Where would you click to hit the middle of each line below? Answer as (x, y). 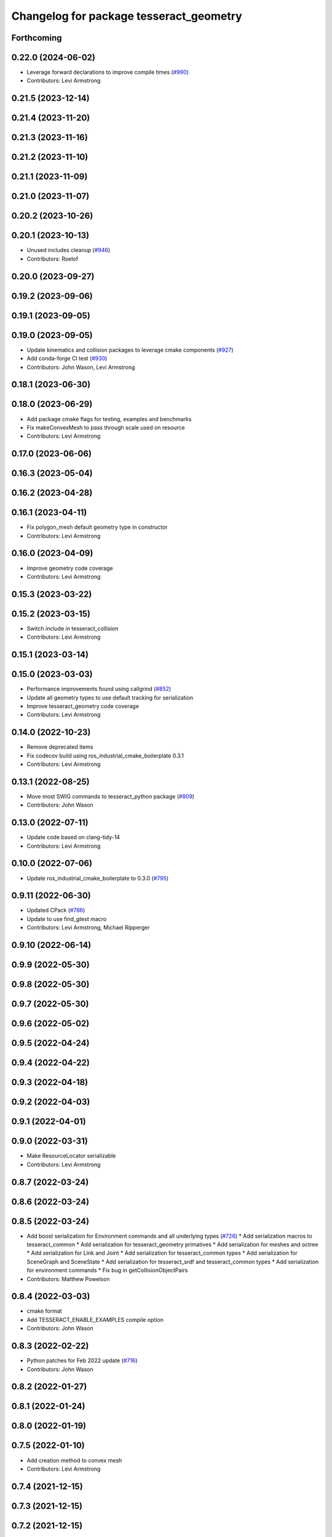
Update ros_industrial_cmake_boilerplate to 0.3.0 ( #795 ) (98, 878)
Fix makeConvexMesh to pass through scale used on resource (106, 427)
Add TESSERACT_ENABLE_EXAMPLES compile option (95, 1319)
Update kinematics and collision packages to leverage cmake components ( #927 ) (130, 350)
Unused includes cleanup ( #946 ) (69, 250)
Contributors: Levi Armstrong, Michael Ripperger (88, 928)
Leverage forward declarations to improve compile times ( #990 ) (108, 72)
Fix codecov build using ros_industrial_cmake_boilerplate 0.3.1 (105, 756)
